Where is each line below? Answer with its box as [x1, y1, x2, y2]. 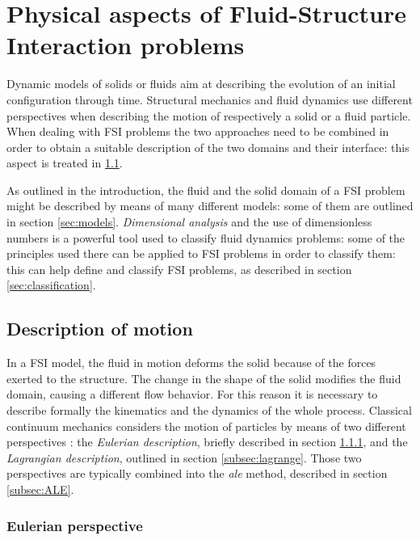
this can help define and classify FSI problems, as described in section [6, 260, 352, 277]
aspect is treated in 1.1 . [6, 154, 123, 171]
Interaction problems [6, 28, 245, 61]
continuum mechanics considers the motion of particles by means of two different [6, 417, 406, 434]
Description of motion [6, 316, 193, 341]
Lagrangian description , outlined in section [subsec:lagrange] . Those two [6, 449, 362, 466]
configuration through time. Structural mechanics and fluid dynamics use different [6, 91, 413, 108]
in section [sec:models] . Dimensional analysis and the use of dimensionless [6, 213, 372, 230]
